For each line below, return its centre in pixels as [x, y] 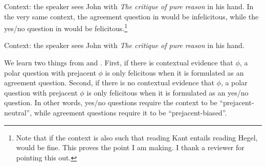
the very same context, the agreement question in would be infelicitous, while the [131, 16]
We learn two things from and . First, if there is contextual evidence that [119, 63]
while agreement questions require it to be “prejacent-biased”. [130, 112]
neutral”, [18, 112]
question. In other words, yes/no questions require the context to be [111, 102]
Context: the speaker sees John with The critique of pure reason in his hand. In [129, 6]
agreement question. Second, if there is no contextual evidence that [109, 82]
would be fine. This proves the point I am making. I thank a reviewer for [130, 147]
